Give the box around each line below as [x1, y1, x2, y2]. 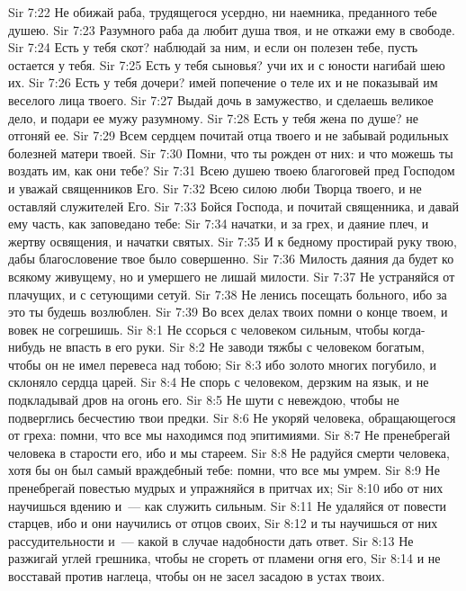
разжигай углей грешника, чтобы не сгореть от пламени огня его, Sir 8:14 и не [8, 549, 441, 568]
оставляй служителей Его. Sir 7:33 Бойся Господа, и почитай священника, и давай [8, 196, 460, 215]
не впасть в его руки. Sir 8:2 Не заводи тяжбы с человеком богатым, [49, 337, 425, 356]
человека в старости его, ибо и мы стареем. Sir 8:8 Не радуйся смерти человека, [8, 443, 450, 461]
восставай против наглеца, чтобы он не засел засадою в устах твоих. [8, 567, 385, 585]
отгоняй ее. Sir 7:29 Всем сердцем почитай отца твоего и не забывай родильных [8, 126, 449, 145]
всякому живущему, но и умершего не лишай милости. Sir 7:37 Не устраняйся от [8, 266, 455, 285]
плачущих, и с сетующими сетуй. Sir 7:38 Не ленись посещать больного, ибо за [8, 284, 447, 303]
